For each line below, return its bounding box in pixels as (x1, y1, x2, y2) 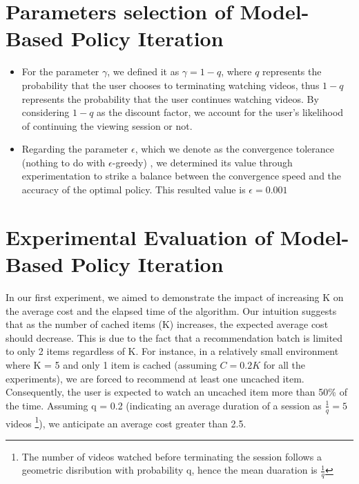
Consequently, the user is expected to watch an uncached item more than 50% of (6, 385, 347, 399)
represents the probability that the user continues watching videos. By (21, 91, 319, 106)
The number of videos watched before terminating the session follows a (21, 449, 322, 463)
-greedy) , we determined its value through (112, 155, 293, 169)
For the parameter (21, 64, 99, 79)
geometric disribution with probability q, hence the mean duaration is (21, 463, 318, 477)
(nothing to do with (21, 155, 106, 169)
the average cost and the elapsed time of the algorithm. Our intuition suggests (6, 303, 337, 318)
